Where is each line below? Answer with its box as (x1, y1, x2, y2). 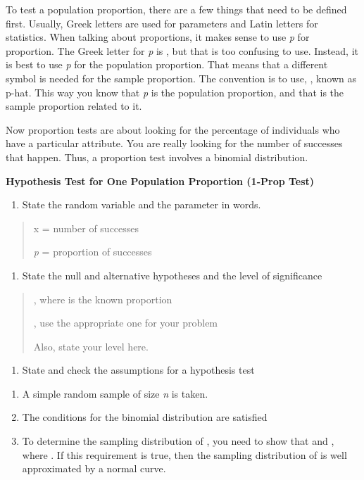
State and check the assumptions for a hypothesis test (22, 362, 255, 377)
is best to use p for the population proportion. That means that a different (6, 57, 328, 72)
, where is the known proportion (33, 291, 172, 306)
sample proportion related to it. (6, 99, 142, 113)
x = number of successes (33, 220, 139, 235)
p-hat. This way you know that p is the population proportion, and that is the (6, 84, 344, 99)
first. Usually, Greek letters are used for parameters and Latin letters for (6, 15, 318, 30)
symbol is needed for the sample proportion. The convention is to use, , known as (6, 70, 356, 85)
